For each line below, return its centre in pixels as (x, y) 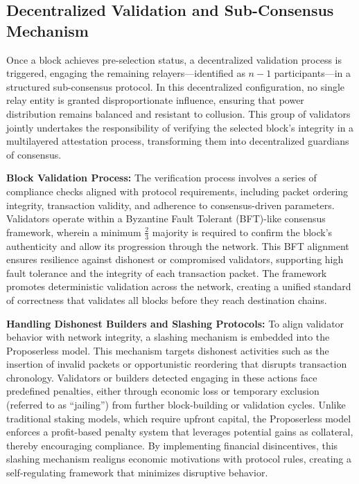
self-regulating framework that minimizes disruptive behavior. (137, 473)
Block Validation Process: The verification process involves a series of (161, 178)
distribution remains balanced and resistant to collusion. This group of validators (178, 113)
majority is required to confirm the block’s (242, 232)
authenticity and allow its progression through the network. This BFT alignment (178, 245)
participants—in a (312, 73)
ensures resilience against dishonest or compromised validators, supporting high (175, 259)
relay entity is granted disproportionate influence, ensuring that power (155, 100)
